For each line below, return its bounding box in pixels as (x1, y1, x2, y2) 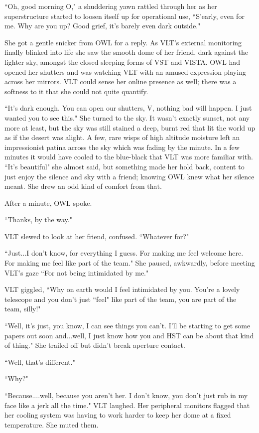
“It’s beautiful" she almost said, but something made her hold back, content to (4, 161, 245, 171)
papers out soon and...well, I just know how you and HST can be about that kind (4, 330, 254, 340)
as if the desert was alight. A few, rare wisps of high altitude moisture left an (4, 132, 240, 143)
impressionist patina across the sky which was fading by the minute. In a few (4, 142, 240, 152)
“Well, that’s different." (4, 356, 75, 367)
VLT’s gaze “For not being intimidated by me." (4, 267, 149, 278)
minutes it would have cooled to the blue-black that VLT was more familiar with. (4, 151, 253, 162)
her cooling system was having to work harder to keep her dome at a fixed (4, 410, 231, 420)
